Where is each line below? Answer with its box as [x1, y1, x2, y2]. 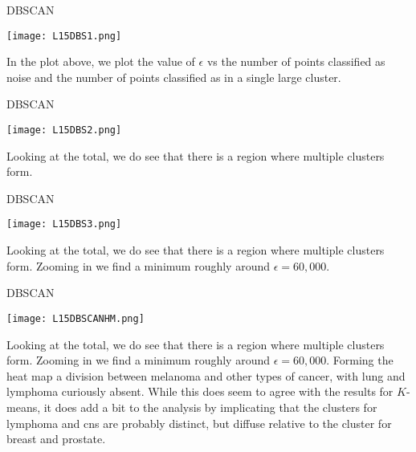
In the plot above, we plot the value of [6, 53, 195, 70]
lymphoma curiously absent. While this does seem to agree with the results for [6, 383, 394, 400]
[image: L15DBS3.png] [6, 218, 122, 230]
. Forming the [326, 352, 394, 369]
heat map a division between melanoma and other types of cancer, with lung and [6, 367, 406, 384]
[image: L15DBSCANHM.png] [6, 312, 145, 324]
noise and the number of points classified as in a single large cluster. [6, 68, 341, 85]
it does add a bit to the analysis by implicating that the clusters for [43, 398, 377, 415]
